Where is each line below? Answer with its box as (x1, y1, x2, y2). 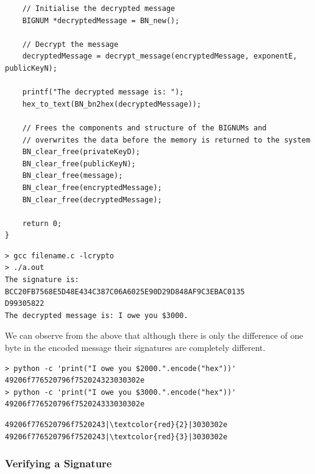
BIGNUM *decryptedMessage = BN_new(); (22, 16, 180, 25)
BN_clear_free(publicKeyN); (22, 159, 136, 168)
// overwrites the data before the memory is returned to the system (22, 135, 311, 144)
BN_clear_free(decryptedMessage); (22, 195, 162, 204)
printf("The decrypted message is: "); (22, 88, 184, 97)
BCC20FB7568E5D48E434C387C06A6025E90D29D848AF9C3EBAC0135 (5, 287, 245, 296)
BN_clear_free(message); (22, 171, 123, 180)
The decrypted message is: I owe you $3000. (5, 311, 188, 320)
